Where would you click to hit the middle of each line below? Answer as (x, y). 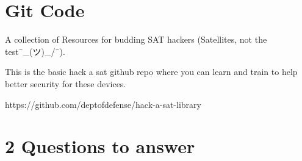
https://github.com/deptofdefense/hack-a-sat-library (103, 104)
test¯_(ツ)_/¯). (35, 51)
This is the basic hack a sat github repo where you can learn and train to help (151, 72)
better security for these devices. (66, 83)
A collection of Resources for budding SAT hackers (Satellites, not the (136, 39)
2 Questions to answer (100, 146)
